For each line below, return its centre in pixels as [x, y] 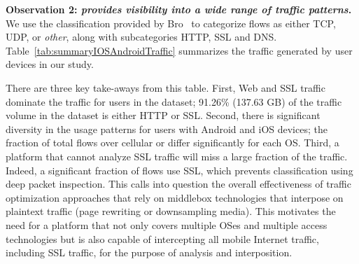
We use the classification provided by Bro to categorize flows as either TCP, [171, 23]
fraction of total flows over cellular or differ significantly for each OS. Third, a [173, 143]
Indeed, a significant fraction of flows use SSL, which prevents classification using [179, 170]
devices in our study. [50, 64]
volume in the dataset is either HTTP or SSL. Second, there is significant [163, 115]
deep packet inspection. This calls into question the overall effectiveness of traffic [178, 184]
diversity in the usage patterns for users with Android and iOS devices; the [167, 128]
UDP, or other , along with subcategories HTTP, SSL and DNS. [141, 37]
